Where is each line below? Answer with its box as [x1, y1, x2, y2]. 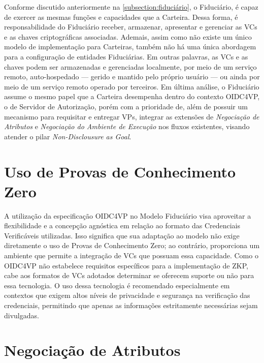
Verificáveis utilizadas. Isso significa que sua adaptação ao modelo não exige [4, 230, 240, 240]
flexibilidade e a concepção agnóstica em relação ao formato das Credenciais [4, 220, 241, 231]
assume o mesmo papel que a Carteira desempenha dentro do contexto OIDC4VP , [4, 91, 260, 102]
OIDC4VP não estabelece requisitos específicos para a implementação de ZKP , [4, 260, 248, 270]
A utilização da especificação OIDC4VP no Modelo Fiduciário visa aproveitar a [4, 210, 251, 221]
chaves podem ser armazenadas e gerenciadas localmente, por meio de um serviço [4, 61, 257, 72]
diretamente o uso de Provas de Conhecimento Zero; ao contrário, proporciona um [4, 240, 260, 251]
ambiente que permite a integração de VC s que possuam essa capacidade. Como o [4, 250, 258, 260]
